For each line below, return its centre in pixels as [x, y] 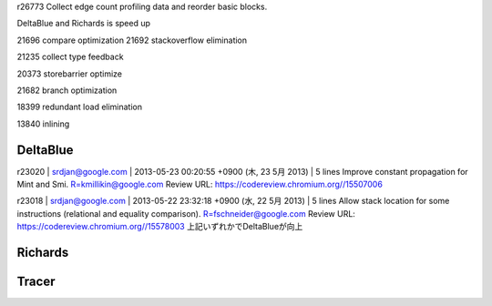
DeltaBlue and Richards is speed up [83, 24]
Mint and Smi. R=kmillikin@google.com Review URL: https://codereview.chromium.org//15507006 [200, 184]
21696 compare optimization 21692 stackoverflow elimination [132, 40]
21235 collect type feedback [70, 57]
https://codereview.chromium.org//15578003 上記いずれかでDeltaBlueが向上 [160, 227]
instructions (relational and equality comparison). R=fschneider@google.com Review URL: [186, 213]
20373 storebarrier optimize [70, 74]
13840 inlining [43, 124]
